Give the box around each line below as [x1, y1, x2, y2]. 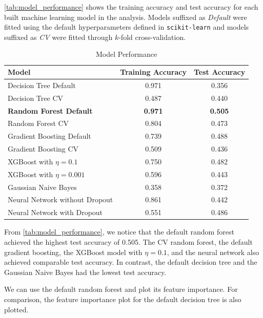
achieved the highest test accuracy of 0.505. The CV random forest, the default [4, 237, 253, 247]
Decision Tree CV [8, 92, 64, 103]
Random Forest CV [8, 118, 69, 129]
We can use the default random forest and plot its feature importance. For [4, 284, 238, 294]
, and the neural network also [167, 246, 259, 257]
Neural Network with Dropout [8, 207, 103, 218]
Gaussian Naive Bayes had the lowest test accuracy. [4, 266, 167, 277]
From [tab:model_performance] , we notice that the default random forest [4, 226, 234, 237]
